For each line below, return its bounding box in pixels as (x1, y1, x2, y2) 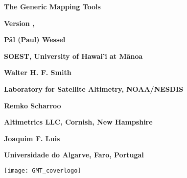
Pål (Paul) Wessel (4, 34, 66, 45)
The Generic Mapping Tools (4, 1, 101, 11)
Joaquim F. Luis (4, 133, 60, 143)
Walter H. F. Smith (4, 67, 71, 77)
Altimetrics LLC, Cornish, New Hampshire (4, 117, 153, 127)
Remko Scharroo (4, 100, 61, 110)
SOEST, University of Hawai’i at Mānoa (4, 51, 143, 61)
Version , (4, 18, 35, 28)
